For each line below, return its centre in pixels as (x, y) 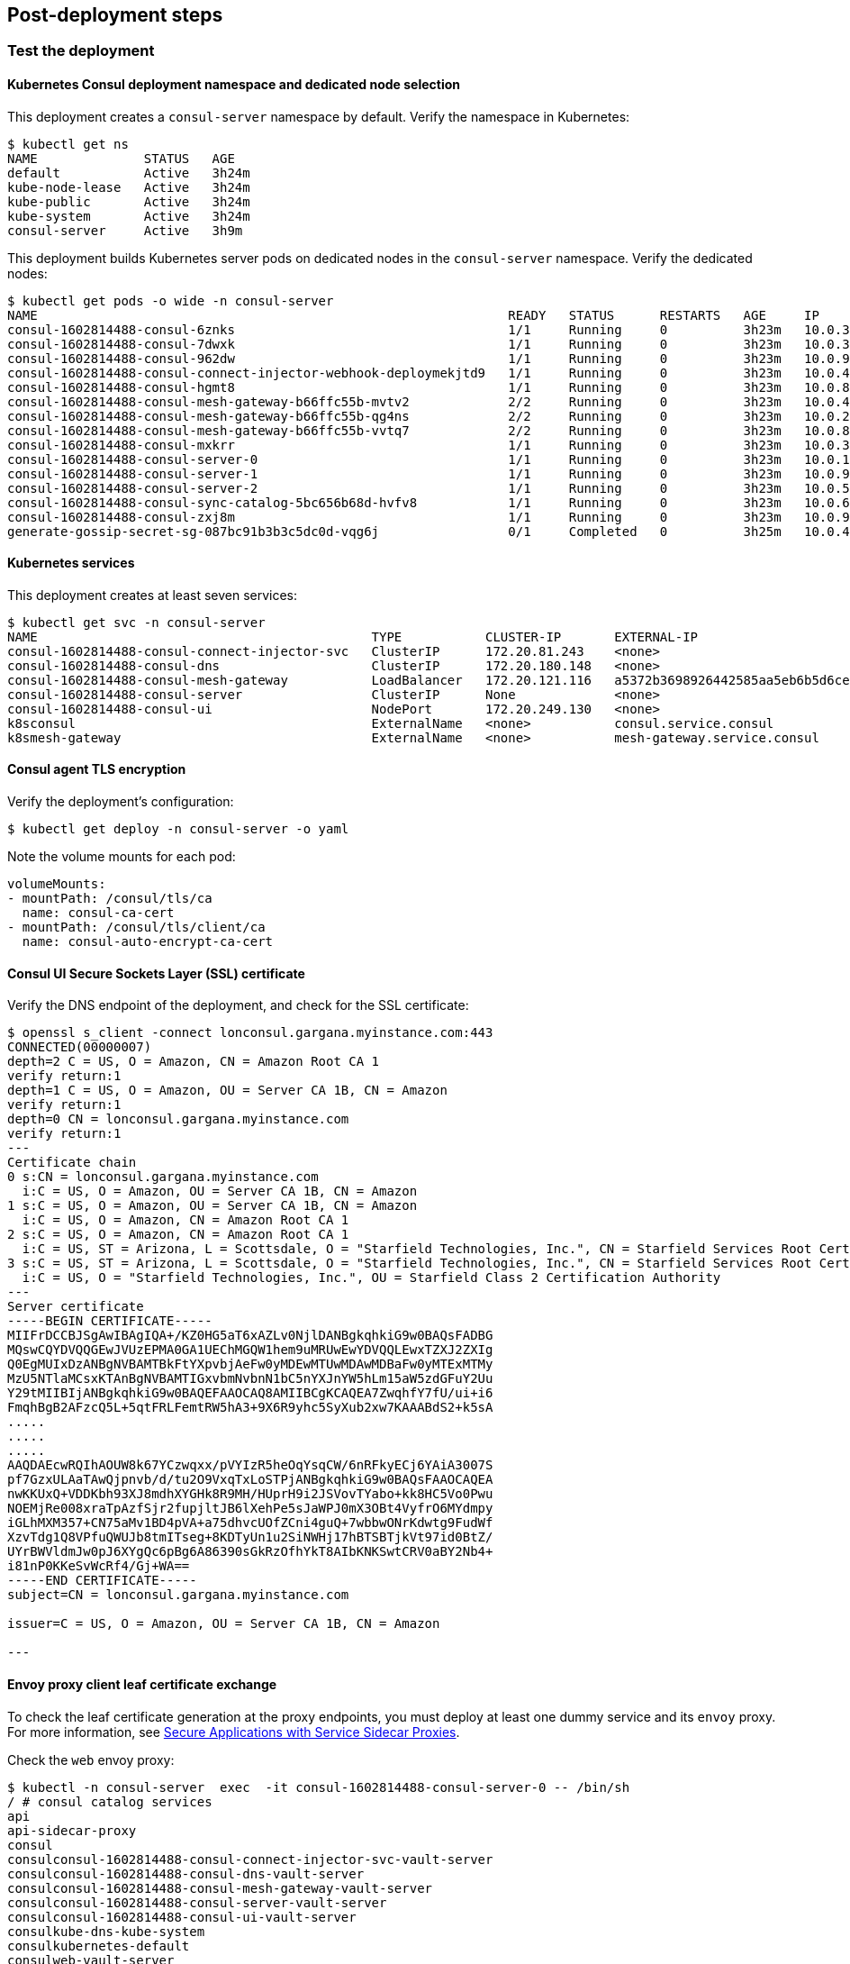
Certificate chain (72, 1163)
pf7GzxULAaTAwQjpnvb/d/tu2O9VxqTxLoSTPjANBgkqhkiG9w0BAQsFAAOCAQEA (250, 1480)
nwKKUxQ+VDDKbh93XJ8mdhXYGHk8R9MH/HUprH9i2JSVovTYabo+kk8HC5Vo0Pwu (250, 1494)
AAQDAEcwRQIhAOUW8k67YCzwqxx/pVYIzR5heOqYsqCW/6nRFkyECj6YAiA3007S (250, 1465)
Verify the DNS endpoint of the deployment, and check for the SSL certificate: (238, 1005)
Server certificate (76, 1307)
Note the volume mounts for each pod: (122, 857)
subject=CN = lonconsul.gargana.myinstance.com (178, 1595)
